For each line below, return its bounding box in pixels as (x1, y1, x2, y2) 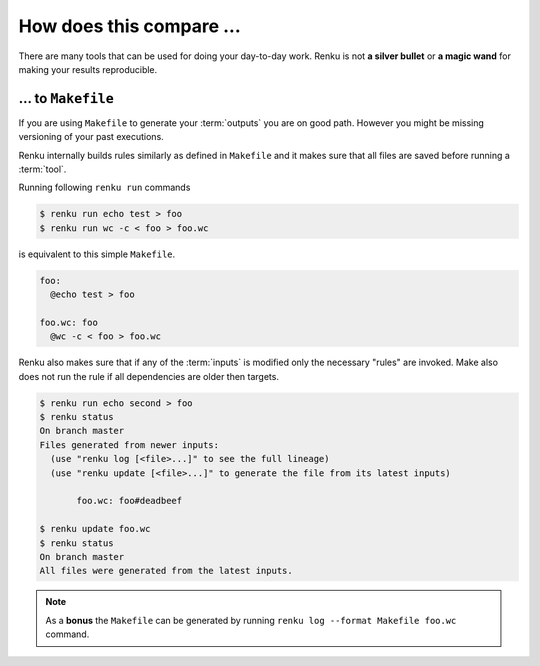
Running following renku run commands (18, 181, 191, 194)
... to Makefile (18, 90, 114, 107)
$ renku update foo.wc (39, 523, 151, 535)
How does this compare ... (18, 15, 242, 37)
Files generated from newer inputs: (39, 439, 220, 450)
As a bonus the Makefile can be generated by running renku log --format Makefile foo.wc (45, 614, 457, 626)
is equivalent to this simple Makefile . (18, 248, 176, 260)
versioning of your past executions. (18, 131, 164, 143)
